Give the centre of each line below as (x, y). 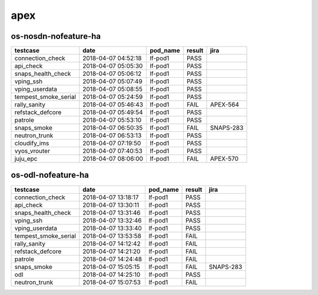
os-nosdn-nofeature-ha (56, 36)
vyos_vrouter (32, 151)
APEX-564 (225, 105)
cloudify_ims (32, 143)
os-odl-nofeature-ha (50, 175)
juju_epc (26, 159)
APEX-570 (224, 159)
